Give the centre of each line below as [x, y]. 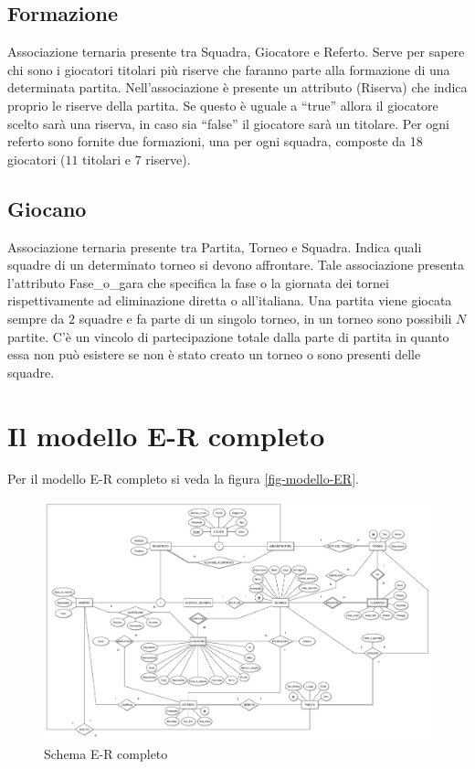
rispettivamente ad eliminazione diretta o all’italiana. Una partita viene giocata [230, 300]
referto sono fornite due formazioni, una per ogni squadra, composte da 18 [215, 141]
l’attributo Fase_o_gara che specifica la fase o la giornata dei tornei [198, 282]
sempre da [36, 318]
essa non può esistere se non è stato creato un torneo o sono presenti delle [214, 354]
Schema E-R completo [106, 753]
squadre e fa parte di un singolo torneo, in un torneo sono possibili [265, 318]
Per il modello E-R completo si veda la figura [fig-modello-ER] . [183, 479]
